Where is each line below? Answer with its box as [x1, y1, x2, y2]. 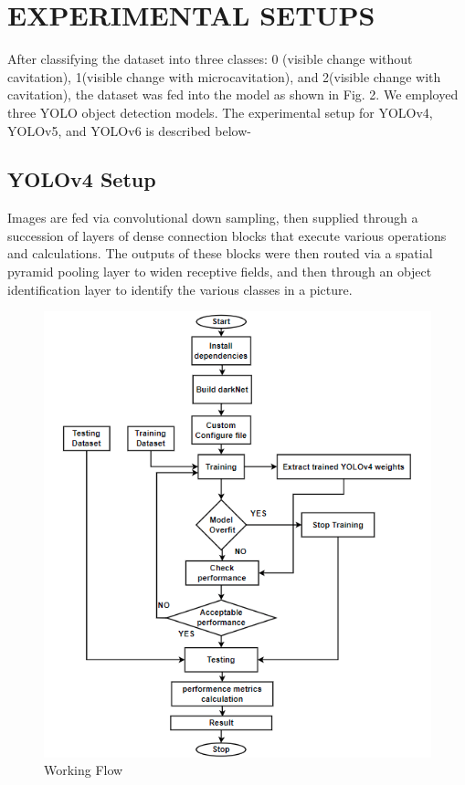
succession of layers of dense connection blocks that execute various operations [7, 225, 447, 245]
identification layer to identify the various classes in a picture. [7, 279, 353, 298]
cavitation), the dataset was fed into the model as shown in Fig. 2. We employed [7, 85, 459, 104]
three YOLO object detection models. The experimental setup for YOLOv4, [7, 102, 433, 121]
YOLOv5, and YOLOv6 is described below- [7, 120, 251, 140]
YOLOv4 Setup [7, 165, 156, 194]
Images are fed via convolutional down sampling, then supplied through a [7, 208, 418, 227]
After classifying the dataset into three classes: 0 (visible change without [7, 49, 413, 68]
